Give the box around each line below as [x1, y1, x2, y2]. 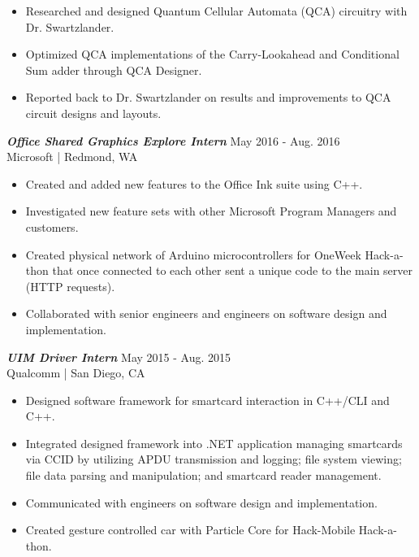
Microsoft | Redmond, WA [6, 148, 138, 165]
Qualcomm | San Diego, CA [6, 364, 145, 381]
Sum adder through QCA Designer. [25, 61, 202, 78]
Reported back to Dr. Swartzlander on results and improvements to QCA [25, 89, 391, 106]
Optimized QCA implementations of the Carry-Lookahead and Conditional [25, 46, 400, 63]
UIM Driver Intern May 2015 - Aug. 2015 [6, 348, 231, 365]
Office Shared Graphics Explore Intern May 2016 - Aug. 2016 [6, 132, 340, 149]
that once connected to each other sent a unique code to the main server [52, 262, 413, 279]
